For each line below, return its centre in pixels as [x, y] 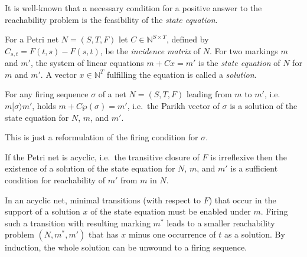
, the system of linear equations [87, 63]
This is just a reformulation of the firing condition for [102, 137]
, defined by [187, 39]
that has [103, 234]
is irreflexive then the [249, 156]
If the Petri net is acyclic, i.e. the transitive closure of [102, 156]
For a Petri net [32, 39]
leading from [209, 94]
